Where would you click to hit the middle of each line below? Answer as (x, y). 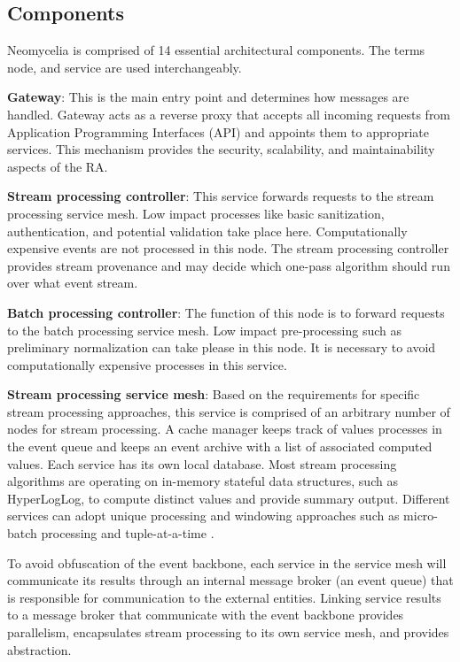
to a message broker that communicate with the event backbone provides (206, 615)
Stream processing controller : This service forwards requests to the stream (221, 196)
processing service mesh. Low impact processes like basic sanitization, (196, 213)
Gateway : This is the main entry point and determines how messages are (208, 97)
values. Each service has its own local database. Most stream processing (202, 463)
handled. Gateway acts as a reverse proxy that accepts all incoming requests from (229, 114)
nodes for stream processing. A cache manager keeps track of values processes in (225, 429)
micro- (421, 516)
